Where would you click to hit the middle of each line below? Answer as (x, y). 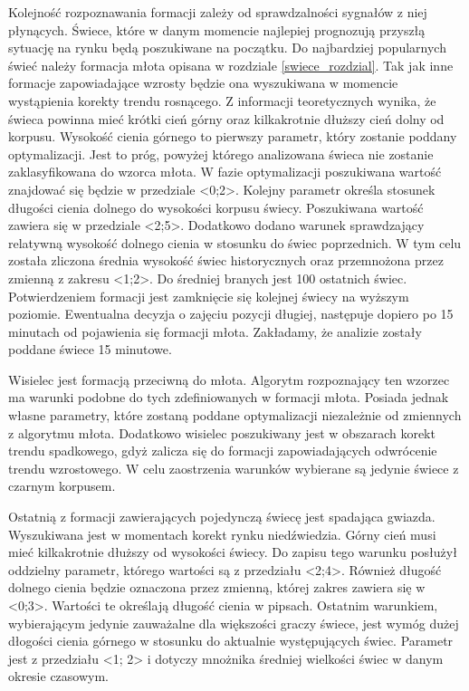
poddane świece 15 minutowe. (90, 349)
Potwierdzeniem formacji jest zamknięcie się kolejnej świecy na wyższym (209, 296)
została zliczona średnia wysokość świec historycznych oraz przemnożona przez (226, 260)
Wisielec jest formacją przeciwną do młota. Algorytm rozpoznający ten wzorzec (229, 379)
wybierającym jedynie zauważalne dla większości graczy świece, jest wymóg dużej (234, 623)
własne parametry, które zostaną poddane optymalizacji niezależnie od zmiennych (235, 415)
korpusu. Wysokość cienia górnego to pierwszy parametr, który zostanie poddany (233, 136)
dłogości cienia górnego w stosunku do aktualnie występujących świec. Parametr (231, 641)
